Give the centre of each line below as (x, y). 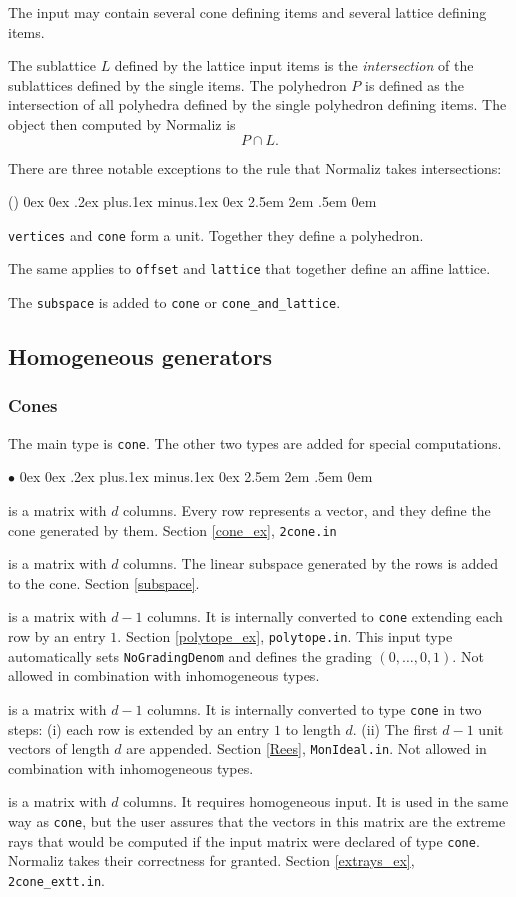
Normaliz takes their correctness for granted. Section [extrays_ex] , (211, 860)
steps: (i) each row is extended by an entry (139, 728)
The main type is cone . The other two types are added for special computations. (255, 442)
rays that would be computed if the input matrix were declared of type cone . (244, 840)
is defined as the (414, 84)
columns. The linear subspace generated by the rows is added (311, 563)
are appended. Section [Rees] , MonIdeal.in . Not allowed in (306, 748)
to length (313, 728)
